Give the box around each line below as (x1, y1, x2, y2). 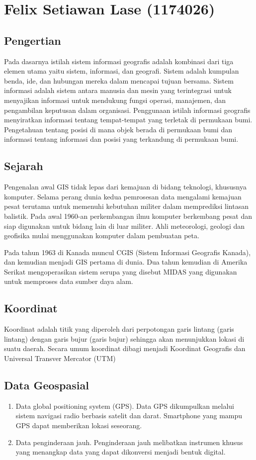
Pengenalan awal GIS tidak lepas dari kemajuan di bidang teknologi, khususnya (4, 182, 247, 192)
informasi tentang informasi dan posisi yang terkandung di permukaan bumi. (4, 134, 239, 144)
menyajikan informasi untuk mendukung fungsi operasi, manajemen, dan (4, 94, 226, 105)
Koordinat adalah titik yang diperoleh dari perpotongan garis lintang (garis (4, 324, 234, 334)
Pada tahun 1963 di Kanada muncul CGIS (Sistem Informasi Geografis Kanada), (4, 247, 251, 257)
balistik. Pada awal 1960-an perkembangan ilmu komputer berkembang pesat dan (4, 210, 253, 221)
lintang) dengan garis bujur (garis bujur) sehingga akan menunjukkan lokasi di (4, 333, 245, 344)
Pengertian (4, 32, 61, 48)
